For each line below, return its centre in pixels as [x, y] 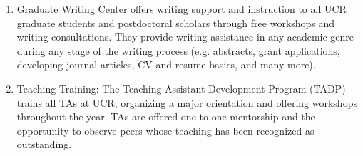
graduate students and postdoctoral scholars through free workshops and [176, 22]
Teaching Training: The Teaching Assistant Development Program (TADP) [181, 88]
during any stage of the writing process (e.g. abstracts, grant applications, [178, 50]
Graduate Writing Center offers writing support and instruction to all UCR [181, 9]
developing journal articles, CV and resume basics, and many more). [166, 64]
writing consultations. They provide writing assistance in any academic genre [185, 37]
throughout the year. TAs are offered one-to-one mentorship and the [166, 116]
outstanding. [44, 144]
